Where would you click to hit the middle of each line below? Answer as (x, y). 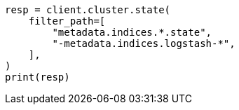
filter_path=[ (67, 21)
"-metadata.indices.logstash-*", (144, 43)
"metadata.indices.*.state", (132, 32)
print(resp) (37, 77)
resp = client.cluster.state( (88, 10)
